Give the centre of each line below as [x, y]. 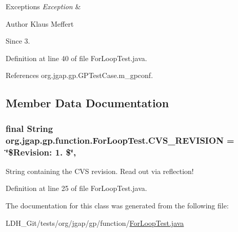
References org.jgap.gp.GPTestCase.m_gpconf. [80, 75]
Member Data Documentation [87, 103]
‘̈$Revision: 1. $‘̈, [41, 152]
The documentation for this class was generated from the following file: [117, 205]
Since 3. [18, 41]
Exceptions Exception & [43, 6]
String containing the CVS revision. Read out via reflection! [100, 171]
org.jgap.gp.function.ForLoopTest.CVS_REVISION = [120, 140]
